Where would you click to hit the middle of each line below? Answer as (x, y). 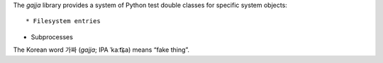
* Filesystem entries (63, 21)
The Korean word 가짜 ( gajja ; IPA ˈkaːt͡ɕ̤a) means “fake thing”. (101, 50)
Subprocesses (52, 37)
